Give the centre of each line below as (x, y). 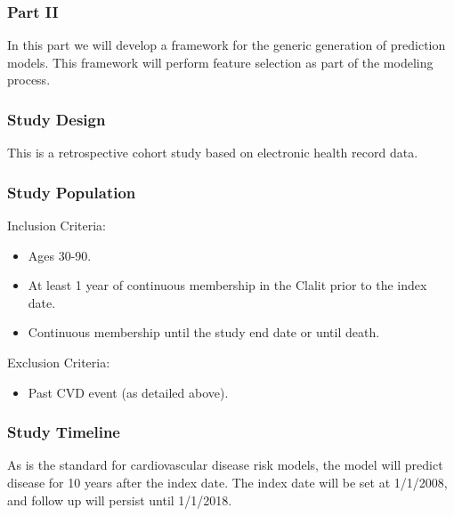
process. (29, 80)
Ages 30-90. (60, 255)
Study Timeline (64, 432)
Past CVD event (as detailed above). (128, 392)
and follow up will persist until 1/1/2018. (120, 500)
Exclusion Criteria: (59, 362)
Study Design (57, 119)
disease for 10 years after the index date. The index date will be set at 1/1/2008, (227, 482)
